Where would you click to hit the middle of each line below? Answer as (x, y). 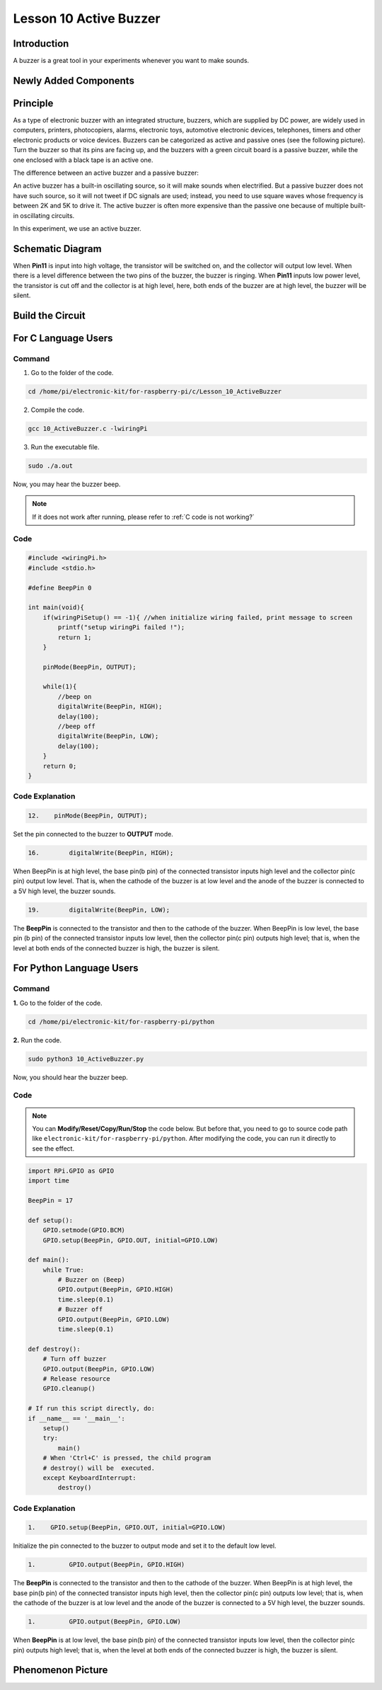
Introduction (41, 44)
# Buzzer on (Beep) (91, 1280)
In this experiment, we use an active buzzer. (77, 228)
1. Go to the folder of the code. (58, 1003)
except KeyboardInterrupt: (90, 1478)
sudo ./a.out (51, 466)
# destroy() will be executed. (99, 1468)
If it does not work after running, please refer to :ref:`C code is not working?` (143, 517)
